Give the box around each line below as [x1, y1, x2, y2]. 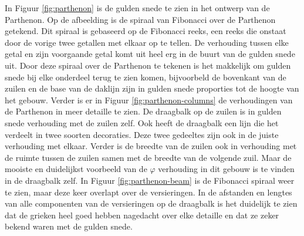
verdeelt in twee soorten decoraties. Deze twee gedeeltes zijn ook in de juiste [5, 128, 279, 140]
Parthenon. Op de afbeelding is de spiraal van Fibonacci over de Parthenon [5, 13, 276, 25]
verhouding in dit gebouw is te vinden [158, 163, 295, 175]
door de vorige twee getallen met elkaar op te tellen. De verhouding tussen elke [5, 36, 289, 48]
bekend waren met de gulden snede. [5, 220, 133, 232]
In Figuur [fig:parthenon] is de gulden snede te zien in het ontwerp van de [5, 2, 270, 14]
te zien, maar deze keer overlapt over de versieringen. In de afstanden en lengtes [5, 186, 292, 198]
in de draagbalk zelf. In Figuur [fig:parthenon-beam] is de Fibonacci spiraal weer [5, 174, 295, 186]
